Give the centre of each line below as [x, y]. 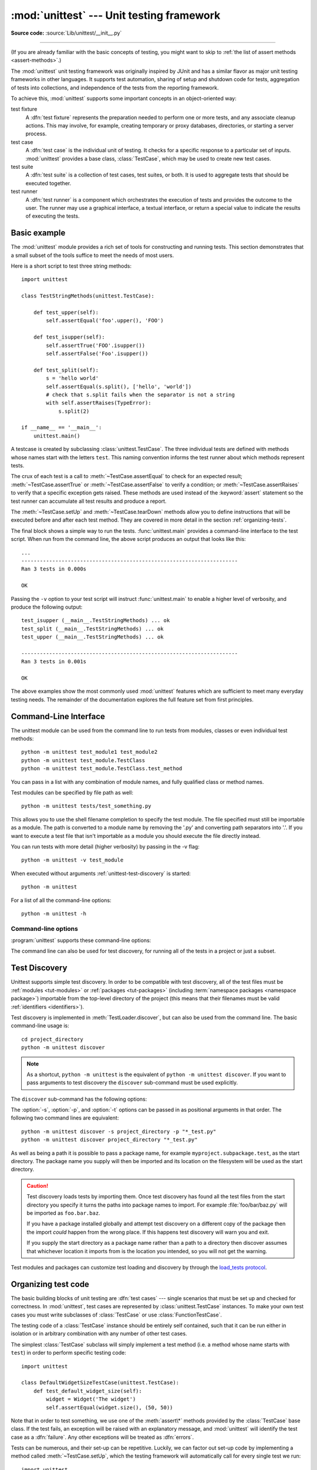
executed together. [48, 183]
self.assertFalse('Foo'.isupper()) [97, 353]
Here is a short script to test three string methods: [71, 266]
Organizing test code [50, 1284]
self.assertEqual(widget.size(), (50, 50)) [109, 1407]
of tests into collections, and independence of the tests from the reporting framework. [115, 88]
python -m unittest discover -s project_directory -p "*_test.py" [119, 1131]
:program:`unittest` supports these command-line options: [81, 940]
